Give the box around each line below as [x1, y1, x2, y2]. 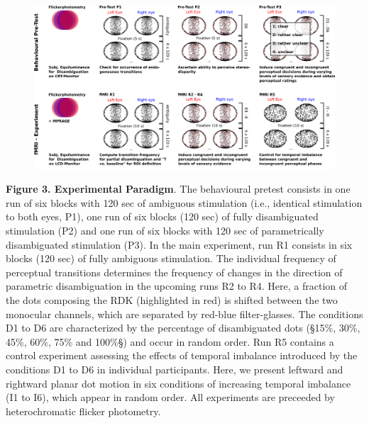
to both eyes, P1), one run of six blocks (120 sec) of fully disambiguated [6, 209, 319, 224]
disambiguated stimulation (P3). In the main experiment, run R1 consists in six [6, 237, 353, 252]
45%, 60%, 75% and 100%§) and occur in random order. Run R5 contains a [6, 334, 334, 349]
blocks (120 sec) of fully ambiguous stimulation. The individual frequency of [6, 251, 336, 266]
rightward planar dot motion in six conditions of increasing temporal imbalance [6, 376, 351, 390]
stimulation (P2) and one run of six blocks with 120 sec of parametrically [6, 223, 324, 237]
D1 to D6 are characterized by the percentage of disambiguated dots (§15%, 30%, [6, 320, 360, 335]
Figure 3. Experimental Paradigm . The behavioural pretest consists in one [6, 181, 351, 196]
